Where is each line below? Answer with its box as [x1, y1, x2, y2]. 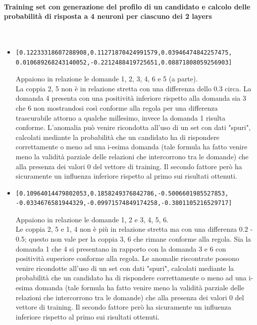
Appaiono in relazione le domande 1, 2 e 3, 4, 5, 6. [15, 214, 169, 224]
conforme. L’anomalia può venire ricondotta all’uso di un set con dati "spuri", [15, 122, 251, 132]
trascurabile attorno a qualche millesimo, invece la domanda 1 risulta [15, 112, 225, 123]
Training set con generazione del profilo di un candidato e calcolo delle [4, 1, 251, 11]
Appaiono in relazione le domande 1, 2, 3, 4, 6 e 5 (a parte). [15, 73, 198, 84]
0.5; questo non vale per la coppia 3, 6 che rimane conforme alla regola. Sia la [15, 234, 251, 244]
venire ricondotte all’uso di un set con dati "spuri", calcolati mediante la [15, 262, 234, 273]
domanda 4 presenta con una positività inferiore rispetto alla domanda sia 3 [15, 93, 247, 103]
